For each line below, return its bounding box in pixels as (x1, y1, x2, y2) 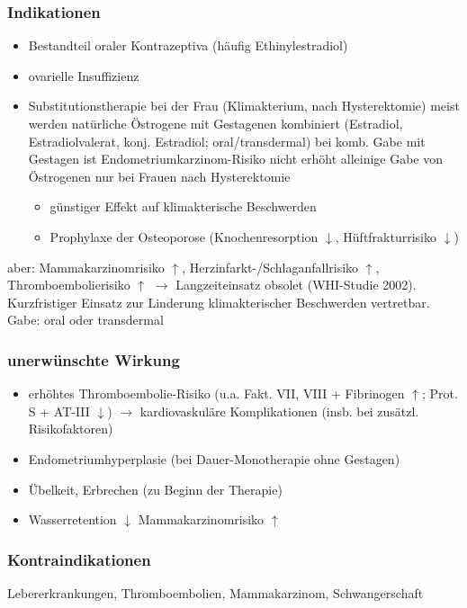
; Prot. (421, 384, 458, 403)
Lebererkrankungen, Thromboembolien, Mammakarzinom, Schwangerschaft (7, 583, 424, 602)
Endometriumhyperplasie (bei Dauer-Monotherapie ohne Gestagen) (28, 449, 400, 468)
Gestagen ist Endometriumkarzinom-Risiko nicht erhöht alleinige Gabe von (28, 149, 444, 168)
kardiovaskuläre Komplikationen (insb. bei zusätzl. (139, 401, 419, 420)
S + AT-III (28, 401, 90, 420)
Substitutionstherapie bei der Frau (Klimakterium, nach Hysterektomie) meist (28, 96, 460, 115)
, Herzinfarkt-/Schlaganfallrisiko (182, 257, 359, 276)
